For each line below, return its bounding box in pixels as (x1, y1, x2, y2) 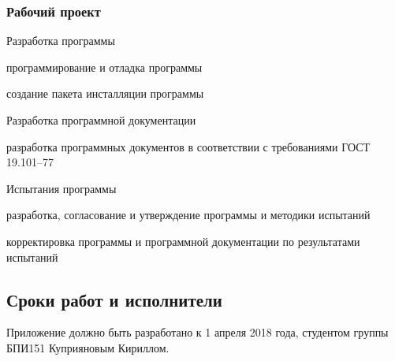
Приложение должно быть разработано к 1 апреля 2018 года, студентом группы (6, 324, 389, 341)
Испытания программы (6, 180, 117, 196)
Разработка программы (6, 32, 115, 49)
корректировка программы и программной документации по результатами (6, 233, 360, 249)
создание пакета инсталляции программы (6, 85, 204, 102)
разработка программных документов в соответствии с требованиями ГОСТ (6, 138, 371, 154)
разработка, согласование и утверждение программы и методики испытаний (6, 207, 371, 223)
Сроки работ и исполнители (6, 287, 222, 311)
